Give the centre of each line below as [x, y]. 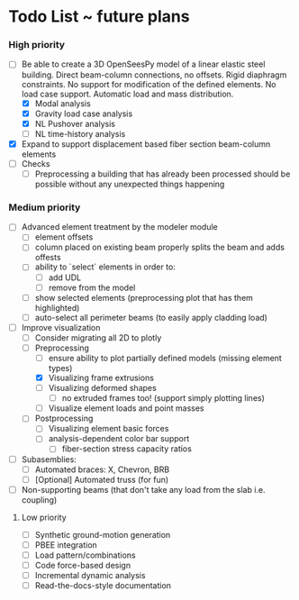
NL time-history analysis [80, 133]
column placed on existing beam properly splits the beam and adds [160, 247]
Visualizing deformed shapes [102, 388]
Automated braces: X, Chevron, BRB [102, 469]
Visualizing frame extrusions [101, 378]
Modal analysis [63, 103]
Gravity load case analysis [84, 114]
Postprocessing [64, 418]
